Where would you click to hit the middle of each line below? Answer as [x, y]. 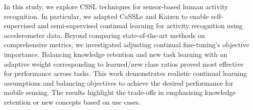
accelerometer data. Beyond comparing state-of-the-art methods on [104, 35]
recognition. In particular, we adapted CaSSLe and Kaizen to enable [106, 16]
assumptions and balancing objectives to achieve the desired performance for [119, 82]
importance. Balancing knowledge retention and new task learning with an [116, 54]
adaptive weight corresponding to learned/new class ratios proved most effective [124, 64]
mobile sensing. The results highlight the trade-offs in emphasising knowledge [120, 92]
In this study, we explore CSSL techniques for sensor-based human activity [116, 6]
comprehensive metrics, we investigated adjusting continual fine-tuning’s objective [126, 45]
